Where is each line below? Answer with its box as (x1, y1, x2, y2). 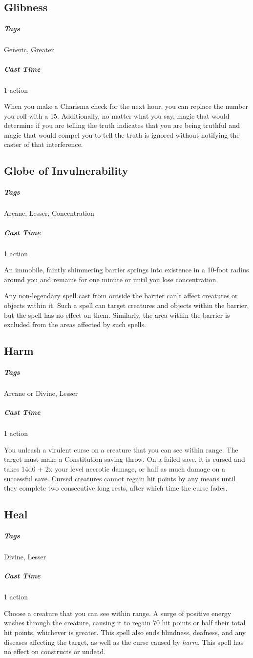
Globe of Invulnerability (4, 163, 128, 178)
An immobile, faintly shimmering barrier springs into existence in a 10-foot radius (4, 265, 249, 275)
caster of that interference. (4, 139, 83, 149)
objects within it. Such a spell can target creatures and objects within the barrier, (4, 300, 249, 310)
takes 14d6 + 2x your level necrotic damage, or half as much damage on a (4, 464, 225, 473)
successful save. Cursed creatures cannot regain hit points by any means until (4, 473, 236, 483)
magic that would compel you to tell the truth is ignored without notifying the (4, 129, 240, 140)
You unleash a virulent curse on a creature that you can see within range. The (4, 444, 238, 454)
